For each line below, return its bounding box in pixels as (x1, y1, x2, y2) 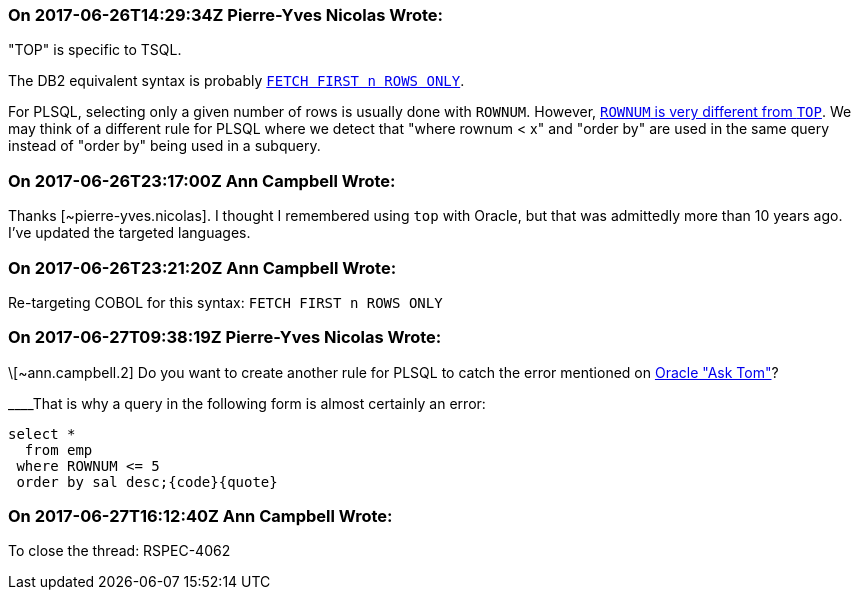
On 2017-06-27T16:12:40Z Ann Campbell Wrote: (8, 506, 393, 526)
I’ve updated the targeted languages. (8, 224, 251, 242)
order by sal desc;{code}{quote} (16, 473, 278, 490)
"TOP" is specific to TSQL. (8, 41, 182, 59)
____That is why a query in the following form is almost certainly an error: (8, 394, 486, 412)
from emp (24, 441, 93, 458)
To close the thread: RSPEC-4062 (8, 542, 231, 560)
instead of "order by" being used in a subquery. (8, 137, 321, 155)
